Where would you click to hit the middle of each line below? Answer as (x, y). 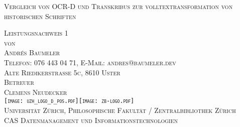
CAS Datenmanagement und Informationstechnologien (91, 120)
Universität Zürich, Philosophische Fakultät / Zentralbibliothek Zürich (120, 110)
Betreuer (19, 82)
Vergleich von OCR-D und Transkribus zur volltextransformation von (118, 6)
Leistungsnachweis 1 (36, 33)
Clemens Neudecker (36, 92)
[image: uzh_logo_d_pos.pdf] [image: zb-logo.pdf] (69, 101)
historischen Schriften (40, 16)
